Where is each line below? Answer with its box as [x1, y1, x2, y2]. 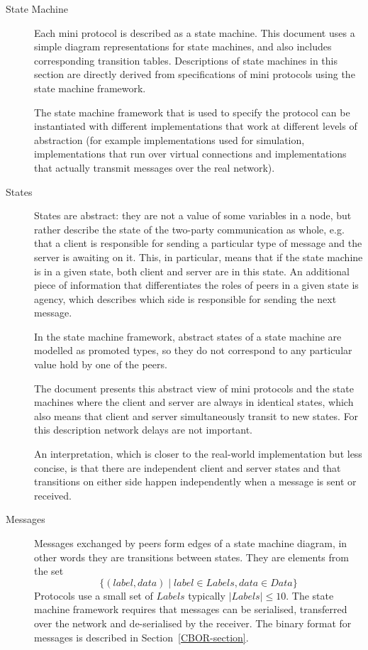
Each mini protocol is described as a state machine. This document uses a [34, 25, 355, 40]
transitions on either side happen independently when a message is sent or [34, 474, 357, 489]
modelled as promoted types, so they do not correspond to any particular [34, 343, 352, 358]
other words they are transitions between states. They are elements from [34, 549, 349, 564]
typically [188, 588, 225, 602]
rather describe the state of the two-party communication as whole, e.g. [34, 221, 345, 236]
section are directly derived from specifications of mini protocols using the [34, 67, 355, 82]
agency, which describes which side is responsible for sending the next [34, 291, 337, 306]
